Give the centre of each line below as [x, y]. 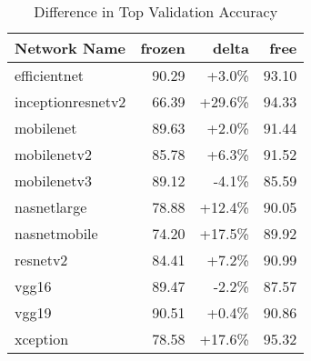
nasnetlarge [51, 207]
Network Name [70, 48]
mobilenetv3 [53, 180]
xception [42, 339]
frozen [163, 48]
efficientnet [49, 75]
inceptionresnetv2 [70, 101]
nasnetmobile [56, 233]
